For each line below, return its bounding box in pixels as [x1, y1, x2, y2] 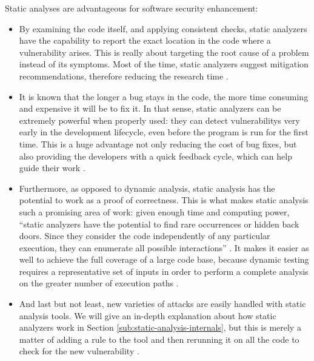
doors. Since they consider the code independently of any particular [19, 229, 270, 242]
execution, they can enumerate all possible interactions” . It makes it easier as [19, 241, 309, 254]
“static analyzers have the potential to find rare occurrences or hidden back [19, 217, 299, 230]
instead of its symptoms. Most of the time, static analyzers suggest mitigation [19, 58, 309, 70]
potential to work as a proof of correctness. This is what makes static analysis [19, 194, 309, 206]
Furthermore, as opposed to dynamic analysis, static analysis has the [19, 181, 275, 194]
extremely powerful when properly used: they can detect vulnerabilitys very [19, 113, 300, 126]
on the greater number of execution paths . [19, 277, 179, 289]
